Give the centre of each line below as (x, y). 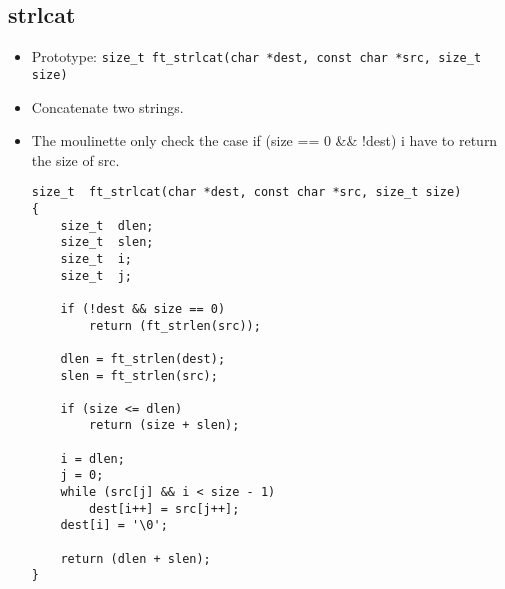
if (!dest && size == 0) (143, 308)
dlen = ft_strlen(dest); (143, 358)
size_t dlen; (107, 225)
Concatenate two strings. (107, 106)
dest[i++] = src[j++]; (164, 508)
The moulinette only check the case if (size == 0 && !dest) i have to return (264, 140)
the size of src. (75, 159)
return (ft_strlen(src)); (175, 325)
